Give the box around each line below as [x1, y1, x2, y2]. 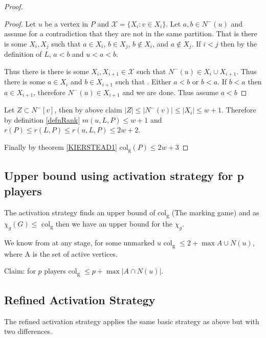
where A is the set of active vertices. [4, 248, 118, 259]
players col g [44, 265, 80, 278]
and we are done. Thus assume [122, 86, 218, 97]
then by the [220, 38, 257, 49]
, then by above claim [54, 104, 122, 115]
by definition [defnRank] [4, 114, 80, 125]
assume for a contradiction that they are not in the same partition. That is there [4, 28, 257, 39]
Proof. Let [4, 18, 36, 29]
